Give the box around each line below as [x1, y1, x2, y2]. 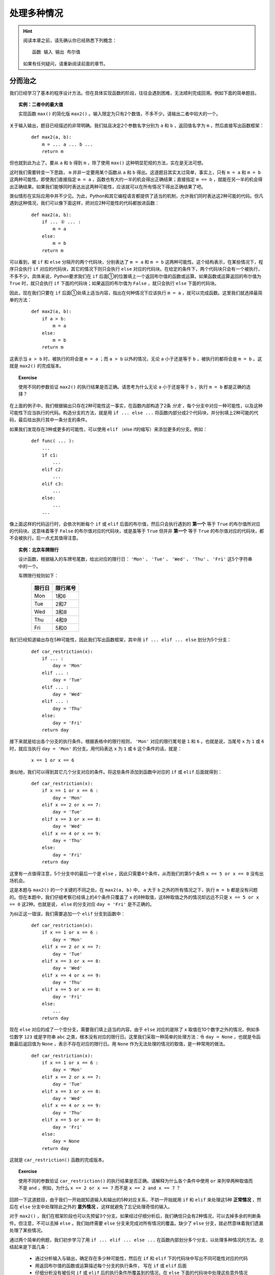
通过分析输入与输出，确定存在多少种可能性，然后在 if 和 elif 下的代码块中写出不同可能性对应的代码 [35, 1255, 248, 1262]
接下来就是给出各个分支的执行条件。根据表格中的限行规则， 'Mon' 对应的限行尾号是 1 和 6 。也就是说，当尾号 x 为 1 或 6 [9, 738, 264, 745]
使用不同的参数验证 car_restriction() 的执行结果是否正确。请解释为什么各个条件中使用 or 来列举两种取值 [18, 1178, 249, 1184]
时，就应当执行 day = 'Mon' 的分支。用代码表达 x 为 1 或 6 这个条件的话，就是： [9, 745, 182, 752]
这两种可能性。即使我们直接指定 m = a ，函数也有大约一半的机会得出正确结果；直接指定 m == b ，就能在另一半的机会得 [9, 176, 263, 183]
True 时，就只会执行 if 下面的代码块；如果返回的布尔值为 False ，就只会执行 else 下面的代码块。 [9, 280, 219, 287]
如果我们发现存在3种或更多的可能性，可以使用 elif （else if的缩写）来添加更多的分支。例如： [9, 426, 208, 432]
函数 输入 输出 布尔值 [32, 49, 81, 55]
